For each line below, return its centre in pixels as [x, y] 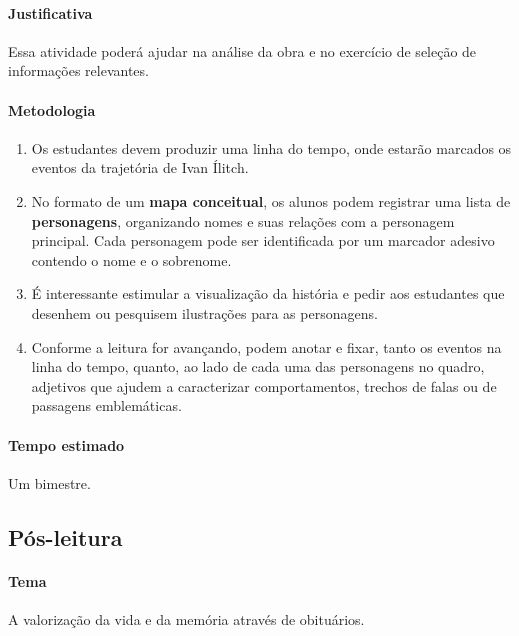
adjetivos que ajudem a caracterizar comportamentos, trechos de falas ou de [264, 385]
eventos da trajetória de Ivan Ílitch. [140, 167]
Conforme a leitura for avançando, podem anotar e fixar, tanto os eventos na [266, 346]
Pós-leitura [65, 536]
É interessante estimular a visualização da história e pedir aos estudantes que [268, 293]
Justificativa [50, 12]
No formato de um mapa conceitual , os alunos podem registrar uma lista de [271, 200]
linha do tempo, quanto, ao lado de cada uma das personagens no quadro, [258, 366]
